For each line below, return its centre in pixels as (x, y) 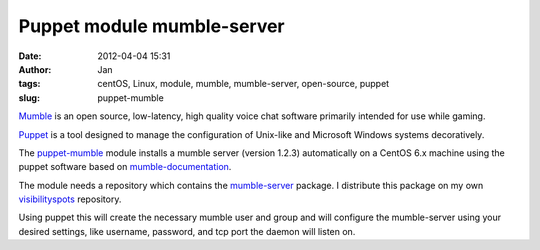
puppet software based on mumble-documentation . (125, 167)
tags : (29, 84)
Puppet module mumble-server (151, 26)
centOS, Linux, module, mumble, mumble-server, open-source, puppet (243, 84)
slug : (29, 97)
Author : (35, 69)
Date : (30, 56)
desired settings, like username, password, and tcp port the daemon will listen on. (187, 231)
